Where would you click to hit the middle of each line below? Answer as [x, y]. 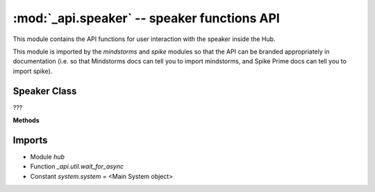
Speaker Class [45, 91]
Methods [26, 120]
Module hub [48, 157]
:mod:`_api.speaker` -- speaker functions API [147, 18]
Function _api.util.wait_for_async [77, 166]
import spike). [33, 71]
